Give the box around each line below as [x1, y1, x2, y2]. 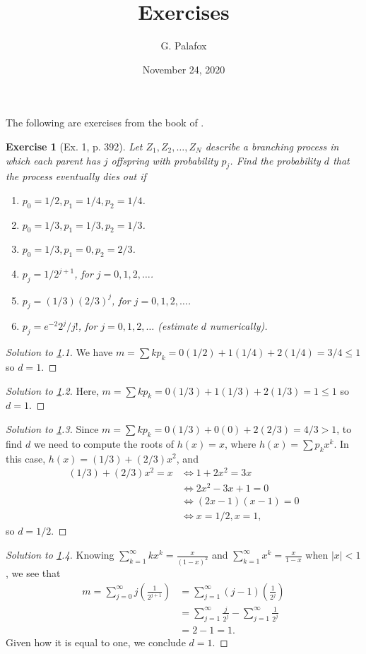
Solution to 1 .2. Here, [6, 383, 99, 398]
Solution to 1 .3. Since [6, 421, 99, 436]
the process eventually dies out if [6, 169, 146, 184]
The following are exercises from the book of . [6, 115, 204, 130]
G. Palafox [160, 38, 207, 53]
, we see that [6, 565, 61, 580]
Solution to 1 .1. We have [6, 345, 113, 359]
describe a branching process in [205, 138, 339, 153]
